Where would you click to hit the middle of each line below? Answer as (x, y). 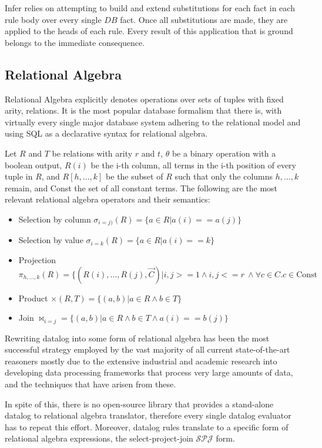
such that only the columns (224, 176)
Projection (37, 259)
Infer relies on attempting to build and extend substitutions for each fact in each (150, 8)
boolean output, (33, 165)
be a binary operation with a (224, 153)
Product (33, 298)
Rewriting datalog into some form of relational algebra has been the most (137, 338)
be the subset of (135, 176)
